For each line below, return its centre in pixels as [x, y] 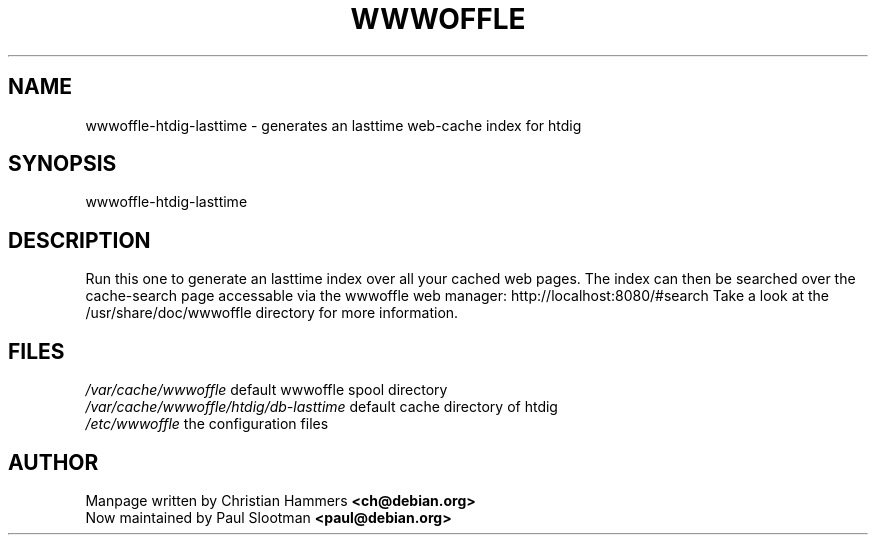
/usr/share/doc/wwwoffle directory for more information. [272, 313]
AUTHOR [53, 462]
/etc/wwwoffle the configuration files [207, 424]
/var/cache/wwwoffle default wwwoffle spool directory [266, 390]
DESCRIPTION [79, 240]
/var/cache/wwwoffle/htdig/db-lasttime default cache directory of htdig [321, 407]
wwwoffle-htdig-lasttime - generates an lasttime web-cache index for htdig [333, 125]
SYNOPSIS [62, 164]
